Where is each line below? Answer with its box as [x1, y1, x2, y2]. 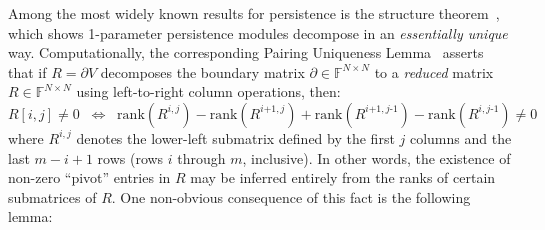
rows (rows [97, 147, 164, 168]
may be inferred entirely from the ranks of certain [190, 167, 496, 188]
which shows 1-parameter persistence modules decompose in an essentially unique [8, 22, 508, 43]
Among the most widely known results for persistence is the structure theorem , [8, 3, 500, 23]
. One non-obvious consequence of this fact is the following [111, 186, 471, 207]
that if [8, 61, 47, 82]
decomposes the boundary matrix [100, 61, 305, 82]
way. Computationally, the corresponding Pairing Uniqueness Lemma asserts [8, 42, 484, 63]
